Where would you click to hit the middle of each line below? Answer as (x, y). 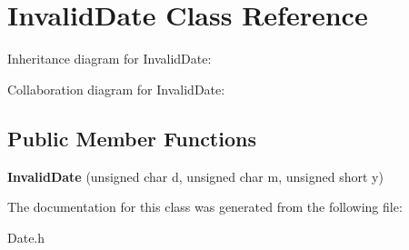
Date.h (26, 237)
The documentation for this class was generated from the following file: (205, 207)
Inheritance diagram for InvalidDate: (110, 59)
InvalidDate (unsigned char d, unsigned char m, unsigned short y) (195, 176)
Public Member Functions (132, 138)
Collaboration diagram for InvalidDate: (116, 89)
